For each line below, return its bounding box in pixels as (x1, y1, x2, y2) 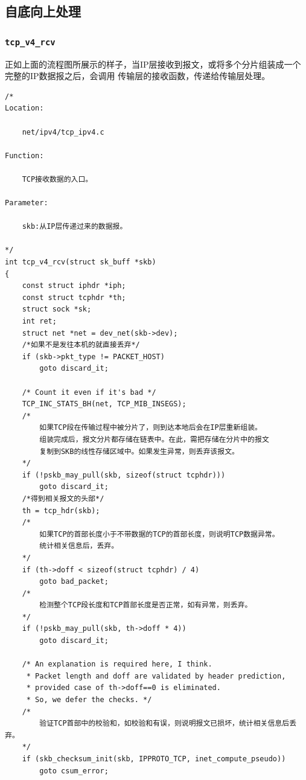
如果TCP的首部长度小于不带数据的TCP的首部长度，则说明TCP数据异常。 (39, 529, 279, 539)
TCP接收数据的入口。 (22, 174, 93, 184)
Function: (5, 151, 44, 160)
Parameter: (5, 199, 48, 208)
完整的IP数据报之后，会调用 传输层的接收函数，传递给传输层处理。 (5, 69, 270, 82)
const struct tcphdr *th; (22, 293, 126, 302)
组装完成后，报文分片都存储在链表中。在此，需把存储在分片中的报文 (39, 435, 269, 444)
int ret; (22, 317, 57, 326)
